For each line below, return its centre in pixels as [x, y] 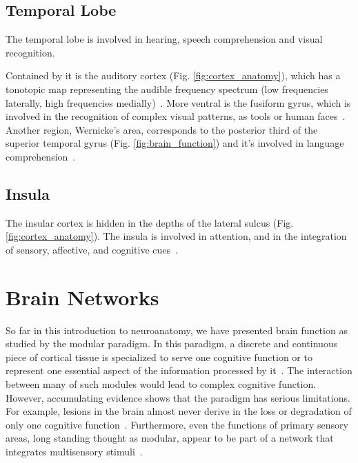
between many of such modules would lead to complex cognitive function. [161, 384]
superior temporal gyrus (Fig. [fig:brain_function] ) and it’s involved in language [175, 143]
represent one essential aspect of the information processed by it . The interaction [179, 370]
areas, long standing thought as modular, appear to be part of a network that [170, 438]
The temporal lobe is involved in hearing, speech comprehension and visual [164, 39]
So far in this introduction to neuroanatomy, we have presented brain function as [177, 330]
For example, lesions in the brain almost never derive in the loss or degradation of [179, 411]
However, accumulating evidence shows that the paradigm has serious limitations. [178, 397]
